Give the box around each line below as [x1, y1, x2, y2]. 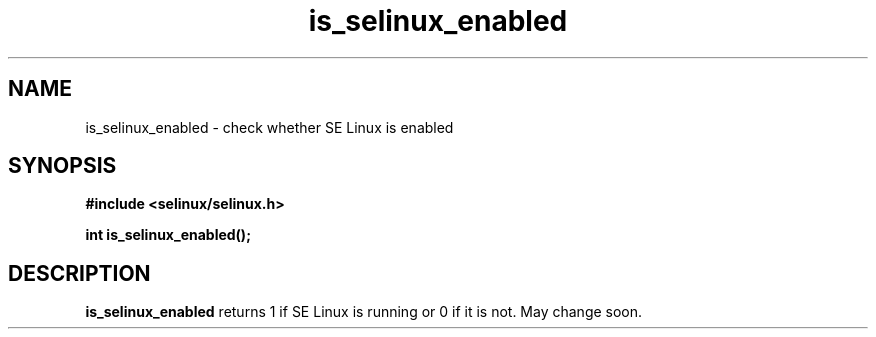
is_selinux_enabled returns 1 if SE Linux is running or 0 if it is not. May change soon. [85, 303, 643, 321]
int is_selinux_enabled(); [85, 226, 251, 244]
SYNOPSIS [8, 153, 117, 179]
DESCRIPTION [8, 260, 151, 286]
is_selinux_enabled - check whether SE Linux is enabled [85, 118, 454, 136]
